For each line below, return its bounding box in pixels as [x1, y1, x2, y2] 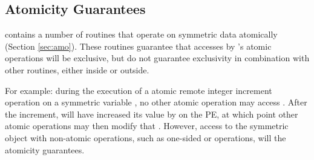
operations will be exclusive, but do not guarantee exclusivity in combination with [5, 52, 310, 64]
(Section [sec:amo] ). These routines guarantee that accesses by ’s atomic [5, 39, 272, 52]
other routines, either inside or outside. [5, 63, 149, 76]
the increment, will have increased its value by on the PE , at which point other [5, 107, 298, 120]
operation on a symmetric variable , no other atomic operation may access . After [5, 96, 307, 108]
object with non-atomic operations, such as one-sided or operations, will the [5, 131, 286, 144]
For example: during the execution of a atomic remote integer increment [5, 84, 272, 96]
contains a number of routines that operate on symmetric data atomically [5, 28, 278, 41]
